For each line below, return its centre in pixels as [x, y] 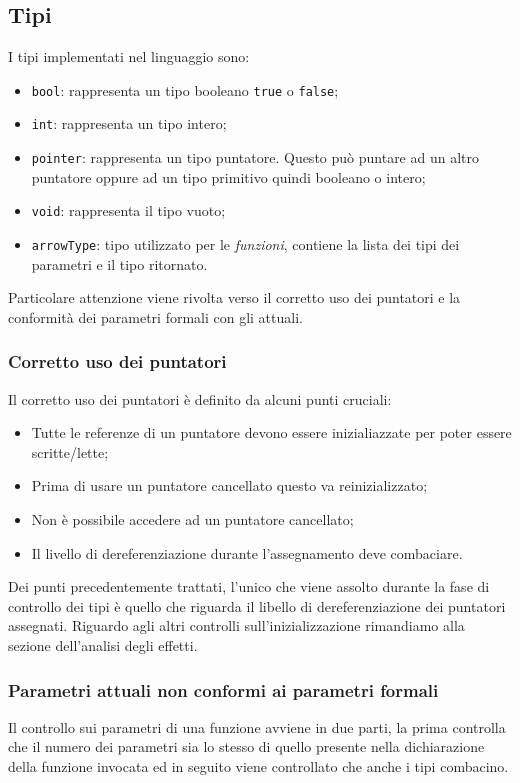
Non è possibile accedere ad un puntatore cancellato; [192, 519]
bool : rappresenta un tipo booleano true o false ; [185, 89]
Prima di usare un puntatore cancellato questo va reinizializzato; [229, 485]
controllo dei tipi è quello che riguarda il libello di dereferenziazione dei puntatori [257, 605]
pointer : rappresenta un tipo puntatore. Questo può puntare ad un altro [255, 157]
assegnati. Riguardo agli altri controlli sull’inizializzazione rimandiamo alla [236, 625]
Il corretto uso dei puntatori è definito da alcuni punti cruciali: [200, 398]
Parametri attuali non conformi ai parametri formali [223, 689]
